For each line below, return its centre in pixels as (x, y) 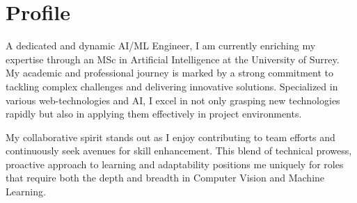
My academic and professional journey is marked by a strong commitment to (170, 73)
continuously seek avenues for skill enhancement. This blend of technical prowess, (179, 151)
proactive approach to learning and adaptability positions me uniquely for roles (175, 164)
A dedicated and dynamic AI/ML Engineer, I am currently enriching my (161, 46)
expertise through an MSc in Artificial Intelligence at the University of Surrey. (173, 59)
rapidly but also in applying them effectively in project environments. (154, 114)
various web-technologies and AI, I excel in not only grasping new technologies (173, 100)
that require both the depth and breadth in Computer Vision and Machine (165, 178)
